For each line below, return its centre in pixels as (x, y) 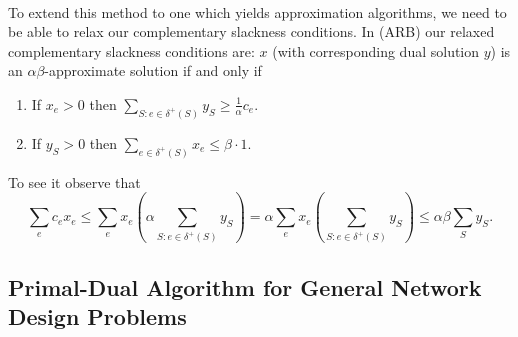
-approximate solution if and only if (153, 70)
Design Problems (97, 316)
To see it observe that (74, 181)
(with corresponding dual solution (376, 50)
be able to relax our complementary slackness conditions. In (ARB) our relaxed (251, 31)
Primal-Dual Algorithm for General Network (245, 286)
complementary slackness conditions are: (131, 50)
